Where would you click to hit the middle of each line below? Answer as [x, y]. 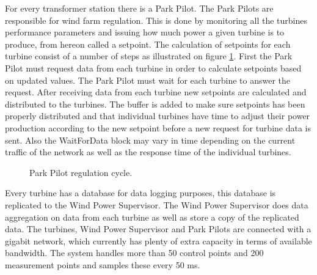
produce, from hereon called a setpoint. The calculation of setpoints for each [148, 44]
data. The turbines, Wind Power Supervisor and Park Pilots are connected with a [158, 229]
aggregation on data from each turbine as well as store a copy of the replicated [152, 217]
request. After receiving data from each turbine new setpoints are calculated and [156, 92]
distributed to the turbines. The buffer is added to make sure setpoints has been [155, 104]
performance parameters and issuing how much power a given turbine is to [145, 32]
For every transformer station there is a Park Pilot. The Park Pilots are [139, 8]
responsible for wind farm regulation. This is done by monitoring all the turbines [156, 20]
